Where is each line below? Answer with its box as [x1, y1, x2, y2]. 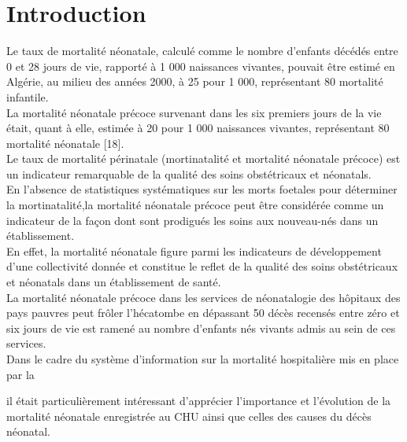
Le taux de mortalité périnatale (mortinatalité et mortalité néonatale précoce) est [6, 150, 401, 167]
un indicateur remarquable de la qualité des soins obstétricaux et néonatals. [6, 165, 372, 182]
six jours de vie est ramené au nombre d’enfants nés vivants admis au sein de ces [6, 319, 396, 336]
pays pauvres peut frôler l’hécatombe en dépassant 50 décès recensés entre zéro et [6, 304, 400, 321]
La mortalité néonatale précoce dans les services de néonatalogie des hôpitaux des [6, 289, 401, 305]
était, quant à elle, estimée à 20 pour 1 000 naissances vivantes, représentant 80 [6, 120, 390, 136]
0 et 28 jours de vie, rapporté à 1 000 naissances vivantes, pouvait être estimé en [6, 57, 395, 74]
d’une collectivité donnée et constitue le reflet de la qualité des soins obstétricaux [6, 258, 398, 274]
